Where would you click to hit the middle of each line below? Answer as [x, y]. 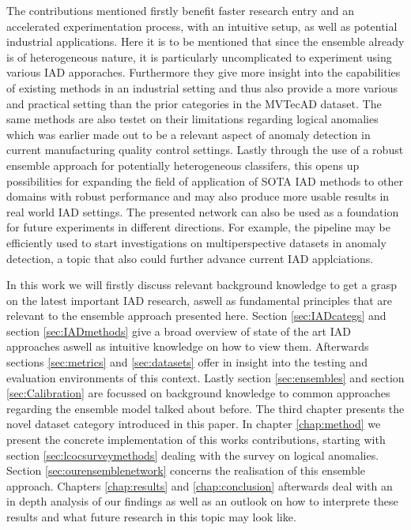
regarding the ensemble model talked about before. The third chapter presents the [205, 408]
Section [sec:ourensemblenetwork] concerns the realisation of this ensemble [186, 470]
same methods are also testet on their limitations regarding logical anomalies [192, 119]
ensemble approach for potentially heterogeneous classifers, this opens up [183, 165]
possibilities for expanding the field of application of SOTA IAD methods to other [205, 180]
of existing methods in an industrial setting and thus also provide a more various [202, 87]
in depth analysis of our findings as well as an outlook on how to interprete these [202, 501]
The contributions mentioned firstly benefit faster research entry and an [181, 10]
